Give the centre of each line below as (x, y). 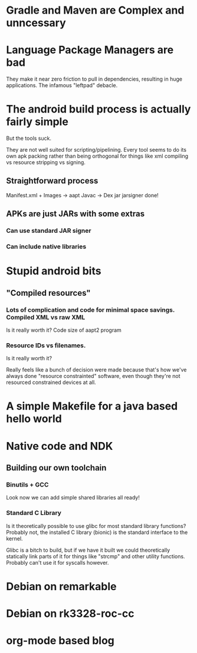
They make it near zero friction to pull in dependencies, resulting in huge (94, 79)
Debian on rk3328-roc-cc (70, 614)
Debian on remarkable (61, 586)
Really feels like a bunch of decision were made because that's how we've (96, 370)
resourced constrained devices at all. (51, 382)
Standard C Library (34, 513)
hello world (34, 419)
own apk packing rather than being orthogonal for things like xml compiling (97, 156)
